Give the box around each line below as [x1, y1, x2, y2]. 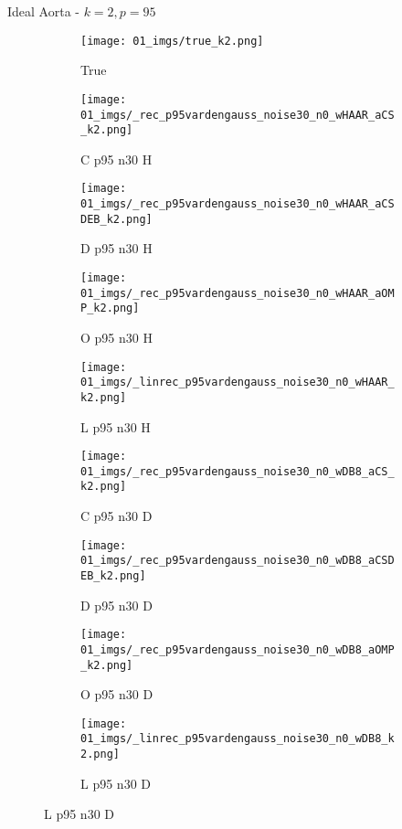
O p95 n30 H [80, 327, 153, 346]
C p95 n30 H [80, 149, 153, 168]
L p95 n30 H [80, 417, 151, 436]
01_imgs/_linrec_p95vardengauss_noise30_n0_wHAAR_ [80, 376, 395, 389]
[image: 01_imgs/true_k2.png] [80, 34, 264, 48]
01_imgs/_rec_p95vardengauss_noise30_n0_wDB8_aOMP [80, 643, 395, 656]
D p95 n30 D [80, 595, 153, 614]
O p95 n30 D [80, 685, 153, 704]
